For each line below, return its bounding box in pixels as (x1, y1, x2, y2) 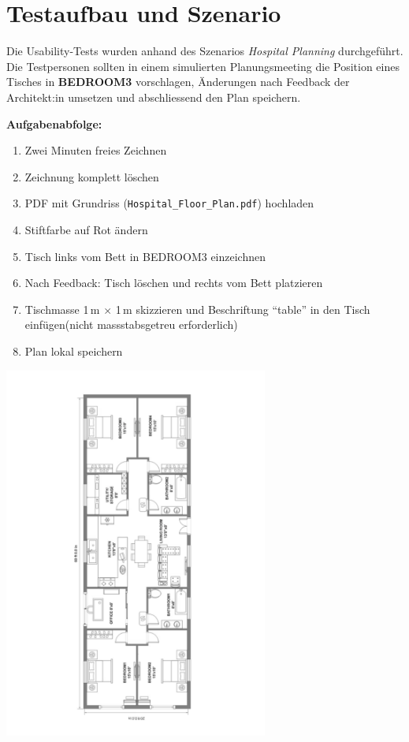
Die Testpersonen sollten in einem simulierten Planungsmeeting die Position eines (6, 58, 400, 74)
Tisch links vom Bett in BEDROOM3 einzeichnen (24, 248, 266, 264)
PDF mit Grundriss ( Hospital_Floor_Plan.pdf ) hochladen (24, 195, 314, 211)
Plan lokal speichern (24, 342, 123, 359)
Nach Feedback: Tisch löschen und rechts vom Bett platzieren (24, 274, 323, 291)
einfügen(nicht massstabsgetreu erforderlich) (24, 316, 238, 333)
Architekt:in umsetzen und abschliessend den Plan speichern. (6, 88, 301, 105)
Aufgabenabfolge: (6, 115, 102, 132)
